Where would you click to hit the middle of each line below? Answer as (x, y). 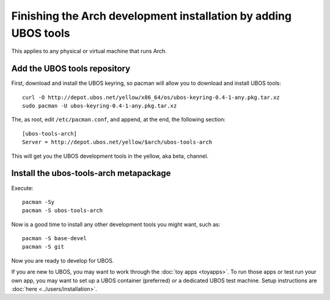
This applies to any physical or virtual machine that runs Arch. (89, 51)
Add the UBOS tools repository (71, 69)
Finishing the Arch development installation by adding (152, 16)
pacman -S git (43, 247)
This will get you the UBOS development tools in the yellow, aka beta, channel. (110, 156)
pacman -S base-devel (54, 239)
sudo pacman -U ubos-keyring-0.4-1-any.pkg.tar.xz (100, 106)
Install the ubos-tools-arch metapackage (91, 173)
